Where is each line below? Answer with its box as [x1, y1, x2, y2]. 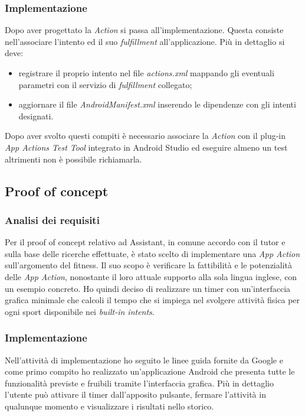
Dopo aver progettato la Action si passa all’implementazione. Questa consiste [5, 24, 284, 36]
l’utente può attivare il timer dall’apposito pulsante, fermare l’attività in [5, 388, 266, 401]
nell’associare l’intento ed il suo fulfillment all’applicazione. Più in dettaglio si [5, 35, 285, 47]
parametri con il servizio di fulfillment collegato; [18, 78, 192, 90]
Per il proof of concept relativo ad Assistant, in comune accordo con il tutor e [5, 236, 286, 248]
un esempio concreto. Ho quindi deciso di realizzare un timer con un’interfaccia [5, 282, 291, 294]
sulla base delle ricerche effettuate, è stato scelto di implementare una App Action [5, 247, 300, 259]
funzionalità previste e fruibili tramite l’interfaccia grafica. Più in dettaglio [5, 376, 274, 389]
